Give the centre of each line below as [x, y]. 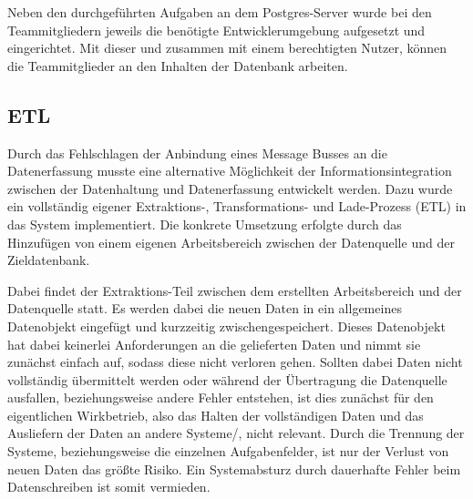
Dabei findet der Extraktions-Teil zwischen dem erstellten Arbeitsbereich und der [235, 290]
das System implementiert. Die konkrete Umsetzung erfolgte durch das [205, 224]
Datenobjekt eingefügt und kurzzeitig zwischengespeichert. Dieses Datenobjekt [226, 326]
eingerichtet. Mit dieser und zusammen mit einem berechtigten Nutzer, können [227, 48]
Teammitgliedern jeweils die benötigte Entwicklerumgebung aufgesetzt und [216, 30]
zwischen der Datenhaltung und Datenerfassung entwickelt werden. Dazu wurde [230, 188]
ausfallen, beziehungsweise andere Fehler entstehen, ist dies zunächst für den [221, 397]
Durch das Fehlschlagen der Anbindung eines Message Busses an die [197, 153]
